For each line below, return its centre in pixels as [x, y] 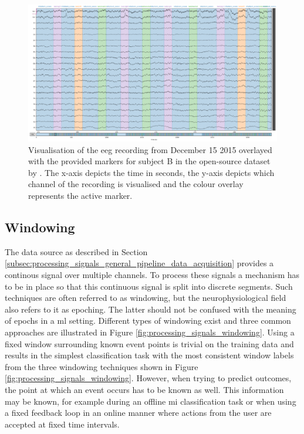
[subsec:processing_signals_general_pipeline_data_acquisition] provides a [139, 263]
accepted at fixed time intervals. [62, 424]
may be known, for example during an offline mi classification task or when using [151, 401]
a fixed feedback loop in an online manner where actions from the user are [138, 413]
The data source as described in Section [76, 251]
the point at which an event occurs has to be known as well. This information [144, 389]
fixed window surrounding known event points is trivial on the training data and [149, 343]
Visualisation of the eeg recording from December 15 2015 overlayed [150, 149]
